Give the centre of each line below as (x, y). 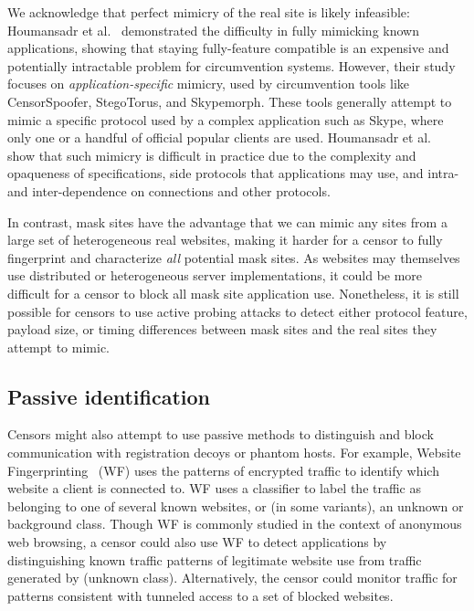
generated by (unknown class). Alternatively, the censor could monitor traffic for (232, 578)
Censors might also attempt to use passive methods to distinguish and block (221, 434)
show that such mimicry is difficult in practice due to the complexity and (212, 155)
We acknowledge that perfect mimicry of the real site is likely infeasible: (209, 12)
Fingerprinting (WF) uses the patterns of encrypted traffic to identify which (223, 470)
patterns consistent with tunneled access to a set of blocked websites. (200, 595)
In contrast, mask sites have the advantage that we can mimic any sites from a (227, 221)
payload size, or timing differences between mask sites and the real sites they (222, 329)
